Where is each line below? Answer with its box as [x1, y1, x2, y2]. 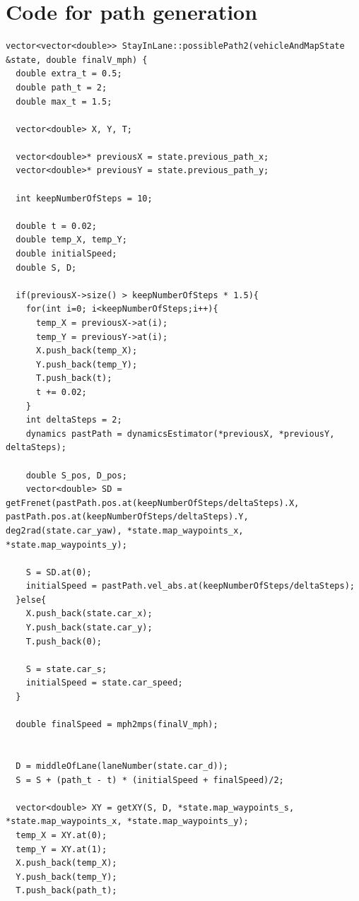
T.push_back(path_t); [16, 885, 117, 896]
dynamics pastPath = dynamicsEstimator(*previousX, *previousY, [25, 428, 335, 439]
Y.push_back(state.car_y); [25, 623, 153, 633]
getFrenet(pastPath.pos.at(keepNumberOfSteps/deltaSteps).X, [6, 497, 300, 508]
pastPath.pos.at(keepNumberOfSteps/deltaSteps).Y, [6, 512, 249, 522]
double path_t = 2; [16, 82, 107, 93]
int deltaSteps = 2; [25, 415, 122, 425]
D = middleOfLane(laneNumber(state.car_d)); [16, 761, 228, 771]
